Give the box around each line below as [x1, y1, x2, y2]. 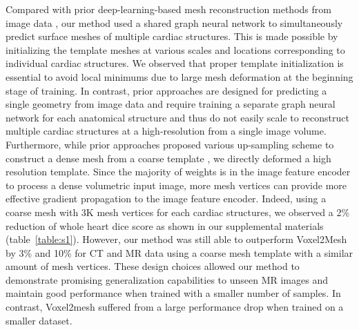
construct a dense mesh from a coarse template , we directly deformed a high [6, 151, 331, 165]
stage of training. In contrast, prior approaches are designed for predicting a [6, 83, 327, 97]
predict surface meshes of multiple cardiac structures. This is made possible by [6, 29, 338, 43]
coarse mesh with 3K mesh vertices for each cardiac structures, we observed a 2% [6, 204, 350, 219]
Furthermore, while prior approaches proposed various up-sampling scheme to [6, 137, 334, 151]
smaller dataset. [6, 313, 72, 327]
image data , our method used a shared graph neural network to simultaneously [6, 15, 343, 30]
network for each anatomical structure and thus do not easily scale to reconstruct [6, 110, 349, 124]
